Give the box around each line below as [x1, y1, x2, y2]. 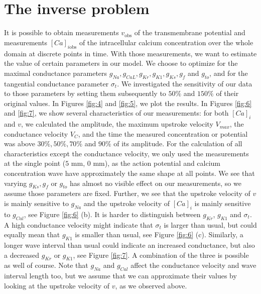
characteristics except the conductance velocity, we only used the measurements [4, 148, 249, 158]
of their [216, 88, 239, 99]
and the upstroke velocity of [83, 198, 170, 209]
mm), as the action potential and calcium [93, 158, 221, 168]
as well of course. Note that [4, 260, 88, 270]
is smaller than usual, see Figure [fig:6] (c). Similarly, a [75, 229, 243, 240]
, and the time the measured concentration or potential [78, 128, 248, 139]
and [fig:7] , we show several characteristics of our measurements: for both [4, 108, 229, 118]
